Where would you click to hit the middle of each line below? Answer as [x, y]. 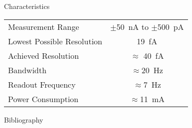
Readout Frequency [42, 84]
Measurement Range [44, 26]
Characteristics [27, 6]
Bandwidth [27, 70]
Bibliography [24, 119]
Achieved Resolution [44, 55]
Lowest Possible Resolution [55, 41]
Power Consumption [43, 99]
